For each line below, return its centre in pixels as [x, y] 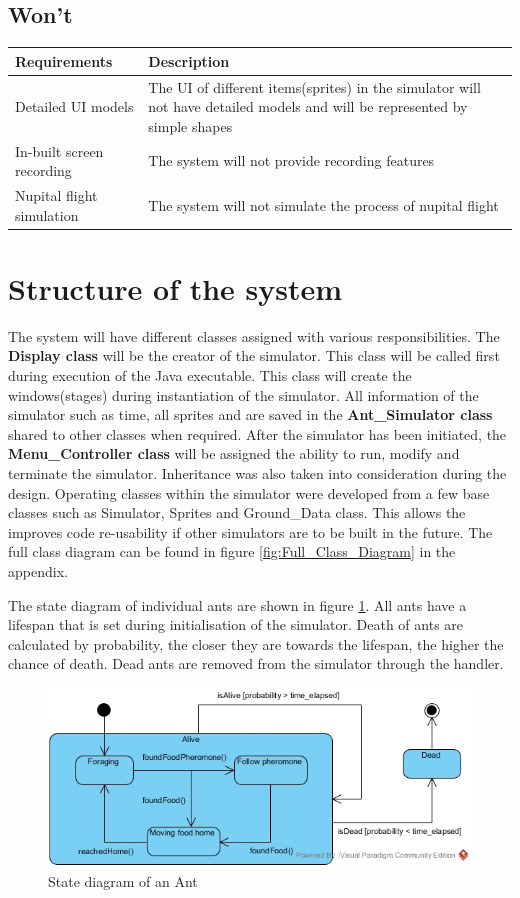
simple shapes [190, 125]
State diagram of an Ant [123, 881]
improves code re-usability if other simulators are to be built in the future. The [250, 531]
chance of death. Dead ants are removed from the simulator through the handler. [256, 663]
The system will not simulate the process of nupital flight [323, 204]
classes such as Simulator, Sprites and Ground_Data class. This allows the [237, 512]
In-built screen [59, 150]
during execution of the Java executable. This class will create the [210, 375]
